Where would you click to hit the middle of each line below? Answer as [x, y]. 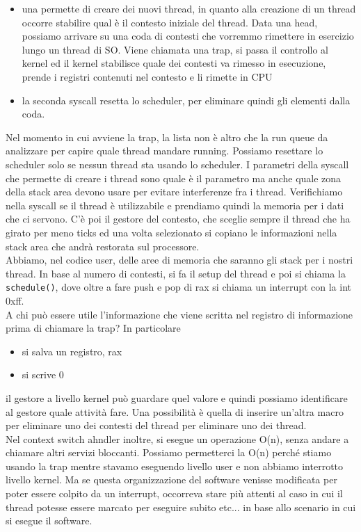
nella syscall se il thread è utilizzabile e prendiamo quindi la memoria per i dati [175, 205]
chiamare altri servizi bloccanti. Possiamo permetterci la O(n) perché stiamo [169, 452]
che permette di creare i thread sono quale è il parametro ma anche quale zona [174, 178]
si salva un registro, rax [72, 351]
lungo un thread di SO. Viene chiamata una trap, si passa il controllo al [175, 49]
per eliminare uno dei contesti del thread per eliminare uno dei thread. [156, 425]
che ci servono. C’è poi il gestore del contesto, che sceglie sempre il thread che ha [178, 219]
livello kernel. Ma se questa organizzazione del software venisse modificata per [171, 479]
